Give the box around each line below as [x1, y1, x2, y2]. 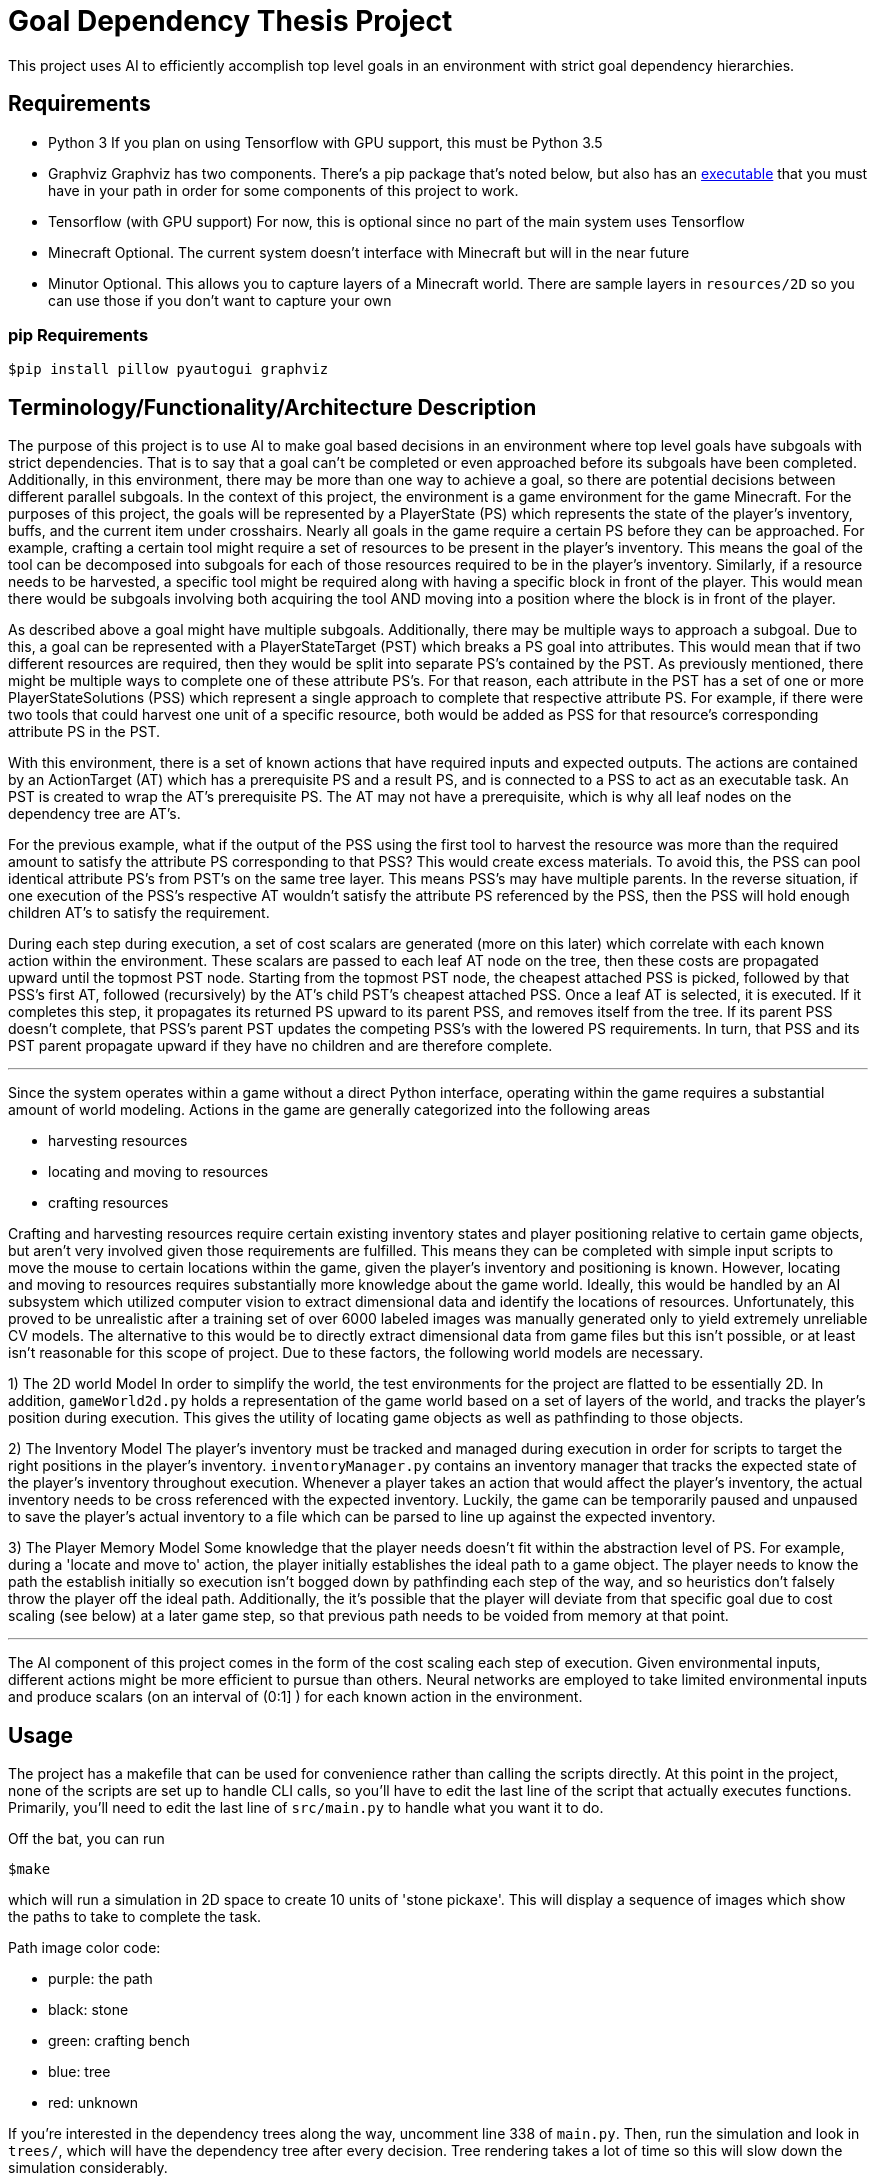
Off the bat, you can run [8, 1830, 165, 1848]
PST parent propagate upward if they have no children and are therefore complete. [8, 1037, 553, 1055]
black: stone [48, 2001, 129, 2019]
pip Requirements [8, 324, 149, 345]
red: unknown [48, 2094, 139, 2112]
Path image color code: [8, 1939, 161, 1957]
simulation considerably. [8, 2159, 168, 2177]
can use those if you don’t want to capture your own [48, 291, 392, 309]
